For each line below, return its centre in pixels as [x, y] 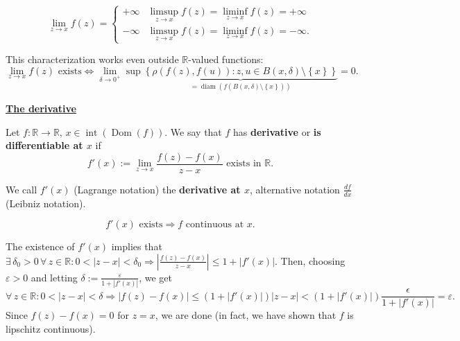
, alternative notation [295, 189]
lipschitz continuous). [51, 328]
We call [22, 189]
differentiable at [44, 145]
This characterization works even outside [92, 59]
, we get [155, 277]
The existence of [40, 246]
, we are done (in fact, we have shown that [246, 315]
